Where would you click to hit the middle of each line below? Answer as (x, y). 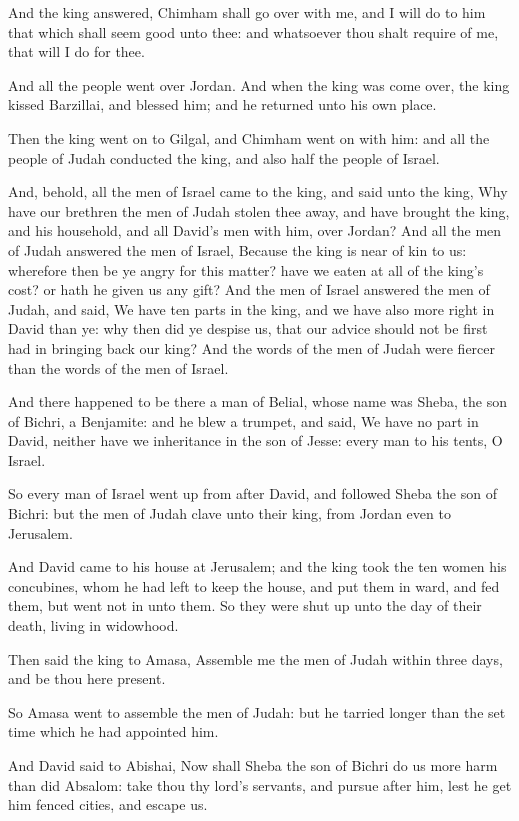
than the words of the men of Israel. (118, 367)
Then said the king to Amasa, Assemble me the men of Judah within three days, (255, 658)
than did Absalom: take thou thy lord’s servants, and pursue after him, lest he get (260, 784)
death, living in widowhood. (93, 625)
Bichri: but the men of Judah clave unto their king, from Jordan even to (229, 513)
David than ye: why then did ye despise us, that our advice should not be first (248, 328)
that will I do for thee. (76, 51)
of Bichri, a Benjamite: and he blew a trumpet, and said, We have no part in (243, 420)
